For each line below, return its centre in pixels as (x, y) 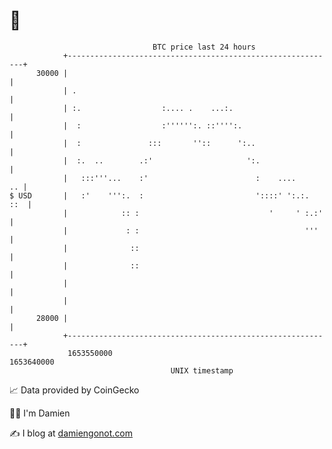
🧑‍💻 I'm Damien (40, 413)
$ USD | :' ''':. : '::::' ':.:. (159, 195)
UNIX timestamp (202, 370)
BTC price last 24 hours (204, 47)
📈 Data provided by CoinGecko (74, 390)
